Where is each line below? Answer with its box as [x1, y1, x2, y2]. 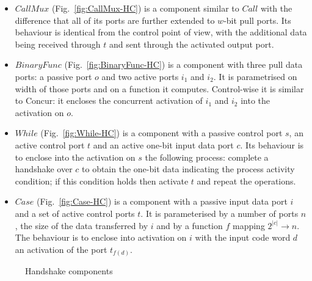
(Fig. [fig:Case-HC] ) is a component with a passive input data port [36, 195, 288, 208]
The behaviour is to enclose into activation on [15, 231, 187, 244]
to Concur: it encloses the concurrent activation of [15, 94, 203, 107]
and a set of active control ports [15, 206, 135, 219]
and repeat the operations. [197, 174, 296, 187]
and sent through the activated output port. [109, 37, 274, 50]
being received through [15, 37, 101, 50]
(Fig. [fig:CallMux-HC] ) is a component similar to [51, 2, 239, 14]
